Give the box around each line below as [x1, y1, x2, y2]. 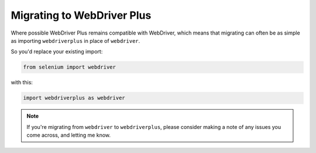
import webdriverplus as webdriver [23, 94, 125, 101]
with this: [11, 79, 33, 86]
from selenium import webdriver [23, 64, 116, 70]
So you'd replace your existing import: [11, 48, 103, 55]
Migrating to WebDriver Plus [11, 9, 152, 22]
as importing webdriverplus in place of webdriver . [11, 37, 140, 44]
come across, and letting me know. [26, 132, 111, 139]
